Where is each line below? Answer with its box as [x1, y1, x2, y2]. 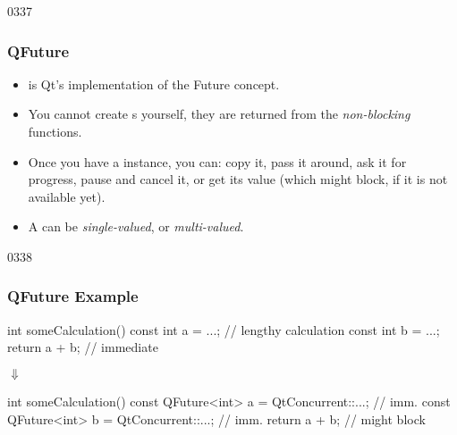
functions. [28, 122, 82, 140]
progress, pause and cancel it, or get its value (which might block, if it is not [28, 170, 448, 188]
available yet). [28, 187, 106, 205]
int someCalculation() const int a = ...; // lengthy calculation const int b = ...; [7, 320, 440, 339]
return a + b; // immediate [7, 338, 158, 356]
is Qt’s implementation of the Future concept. [28, 74, 280, 93]
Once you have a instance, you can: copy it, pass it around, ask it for [28, 152, 407, 171]
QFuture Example [7, 285, 139, 307]
